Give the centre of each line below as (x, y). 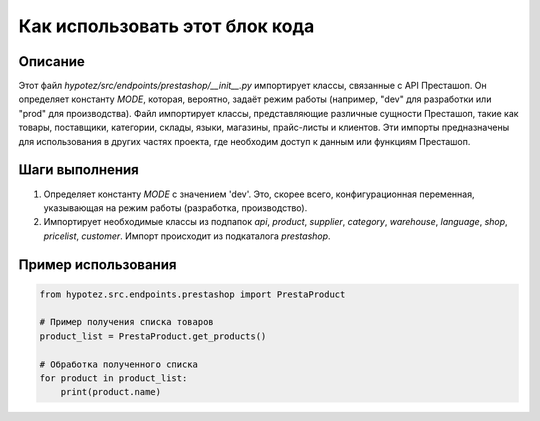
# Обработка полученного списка (119, 364)
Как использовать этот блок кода (166, 26)
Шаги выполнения (78, 170)
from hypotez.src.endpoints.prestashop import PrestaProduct (192, 294)
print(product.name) (111, 392)
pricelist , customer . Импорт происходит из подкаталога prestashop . (187, 236)
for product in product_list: (113, 378)
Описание (51, 61)
